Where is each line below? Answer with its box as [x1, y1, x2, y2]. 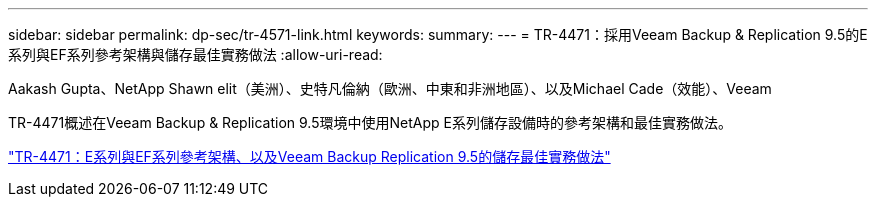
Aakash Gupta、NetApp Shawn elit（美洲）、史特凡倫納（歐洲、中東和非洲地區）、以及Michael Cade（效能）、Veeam [8, 80, 772, 97]
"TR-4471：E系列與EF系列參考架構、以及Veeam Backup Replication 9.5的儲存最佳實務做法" [8, 148, 611, 165]
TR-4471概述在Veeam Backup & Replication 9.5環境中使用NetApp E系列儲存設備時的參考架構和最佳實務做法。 [8, 114, 732, 131]
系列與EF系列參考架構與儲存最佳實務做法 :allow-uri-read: [8, 46, 383, 63]
